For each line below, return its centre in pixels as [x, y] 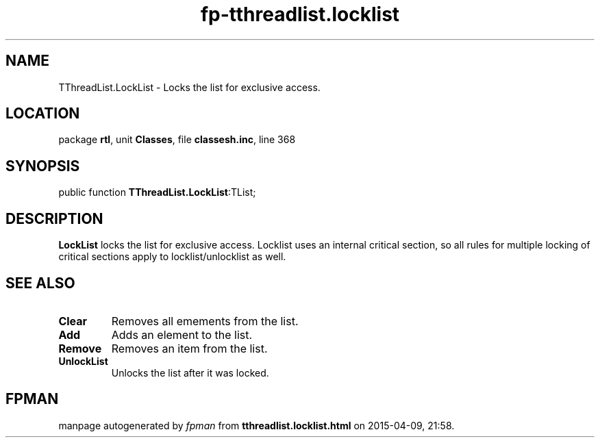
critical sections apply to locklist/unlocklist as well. [172, 257]
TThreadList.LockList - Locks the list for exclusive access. [189, 87]
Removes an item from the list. [189, 348]
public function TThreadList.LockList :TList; [157, 192]
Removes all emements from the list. [205, 321]
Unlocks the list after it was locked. [190, 372]
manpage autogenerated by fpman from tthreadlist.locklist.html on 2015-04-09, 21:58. [257, 425]
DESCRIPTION [54, 218]
